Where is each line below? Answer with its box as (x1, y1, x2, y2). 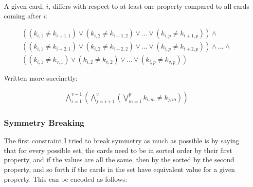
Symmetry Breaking (4, 116, 85, 128)
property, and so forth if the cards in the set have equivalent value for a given (4, 164, 235, 174)
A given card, (4, 1, 44, 11)
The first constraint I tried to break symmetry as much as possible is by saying (4, 136, 239, 146)
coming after (4, 10, 41, 20)
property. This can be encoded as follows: (4, 173, 127, 184)
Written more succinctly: (4, 73, 78, 83)
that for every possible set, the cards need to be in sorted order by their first (4, 145, 232, 155)
